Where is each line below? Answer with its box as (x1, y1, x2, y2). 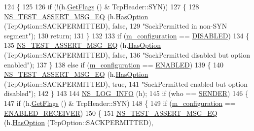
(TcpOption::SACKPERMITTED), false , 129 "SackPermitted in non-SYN (4, 21, 227, 31)
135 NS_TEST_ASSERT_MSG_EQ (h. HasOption (4, 40, 161, 50)
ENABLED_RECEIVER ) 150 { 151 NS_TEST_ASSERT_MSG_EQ (4, 107, 218, 118)
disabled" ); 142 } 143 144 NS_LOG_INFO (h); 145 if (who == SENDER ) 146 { (4, 88, 249, 98)
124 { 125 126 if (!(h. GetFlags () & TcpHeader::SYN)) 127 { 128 (4, 1, 199, 11)
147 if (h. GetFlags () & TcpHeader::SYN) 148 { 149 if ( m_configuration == (4, 98, 236, 108)
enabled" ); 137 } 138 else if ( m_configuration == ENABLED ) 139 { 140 (4, 59, 224, 69)
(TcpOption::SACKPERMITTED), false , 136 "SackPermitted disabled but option (4, 49, 251, 60)
